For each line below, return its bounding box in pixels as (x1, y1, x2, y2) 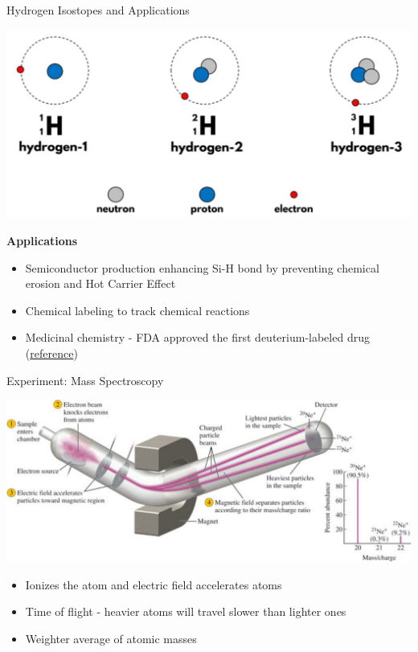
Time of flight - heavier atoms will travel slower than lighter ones (25, 603, 346, 620)
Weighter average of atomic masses (25, 629, 197, 646)
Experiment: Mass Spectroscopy (6, 371, 164, 388)
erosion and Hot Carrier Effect (25, 275, 176, 292)
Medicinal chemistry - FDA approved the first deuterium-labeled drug (25, 329, 370, 346)
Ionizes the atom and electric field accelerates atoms (25, 576, 282, 593)
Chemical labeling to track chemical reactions (25, 301, 250, 318)
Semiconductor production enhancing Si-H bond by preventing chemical (25, 259, 379, 276)
